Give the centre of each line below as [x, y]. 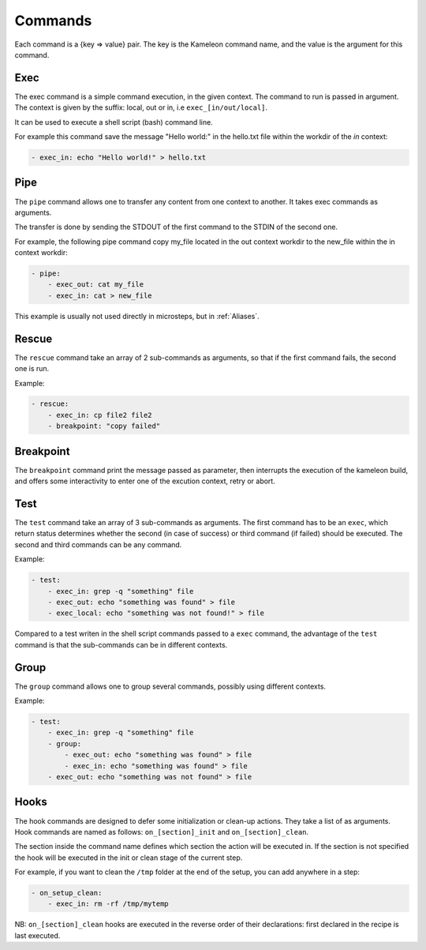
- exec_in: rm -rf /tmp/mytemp [108, 904]
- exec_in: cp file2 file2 [100, 415]
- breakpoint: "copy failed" [104, 426]
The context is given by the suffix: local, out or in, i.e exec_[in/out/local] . [141, 107]
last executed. [37, 935]
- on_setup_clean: [67, 893]
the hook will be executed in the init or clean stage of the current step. [129, 858]
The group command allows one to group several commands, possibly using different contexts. [170, 686]
